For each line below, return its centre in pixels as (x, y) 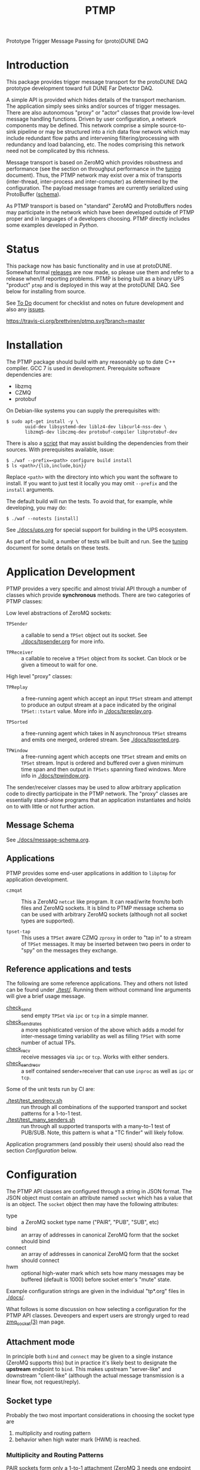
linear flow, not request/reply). (43, 1382)
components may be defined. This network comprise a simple (82, 125)
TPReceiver (20, 652)
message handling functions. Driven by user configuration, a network (91, 119)
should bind (36, 1241)
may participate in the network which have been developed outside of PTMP (100, 212)
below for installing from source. (46, 291)
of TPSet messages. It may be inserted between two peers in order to (106, 944)
